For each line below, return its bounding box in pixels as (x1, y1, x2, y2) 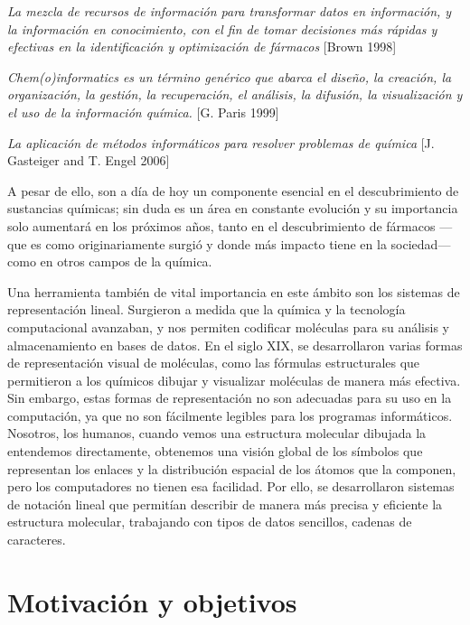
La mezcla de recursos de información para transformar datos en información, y (7, 2, 452, 20)
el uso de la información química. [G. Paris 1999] (7, 102, 279, 121)
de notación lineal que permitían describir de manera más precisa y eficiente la (7, 494, 443, 513)
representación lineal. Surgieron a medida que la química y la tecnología (7, 300, 406, 319)
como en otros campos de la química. (7, 252, 212, 271)
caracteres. (7, 530, 66, 549)
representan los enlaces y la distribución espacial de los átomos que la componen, (7, 459, 456, 478)
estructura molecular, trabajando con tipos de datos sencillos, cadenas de (7, 512, 412, 531)
